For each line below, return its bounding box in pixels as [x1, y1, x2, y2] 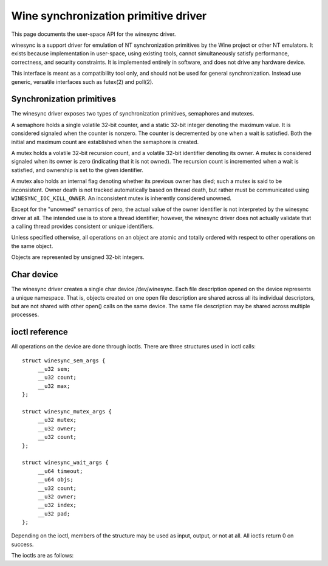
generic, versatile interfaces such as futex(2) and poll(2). [11, 78, 154, 85]
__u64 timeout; [38, 468, 83, 474]
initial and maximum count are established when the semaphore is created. [11, 138, 199, 145]
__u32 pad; [38, 510, 70, 517]
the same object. [11, 242, 53, 249]
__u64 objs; [38, 476, 73, 483]
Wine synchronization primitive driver [11, 9, 207, 22]
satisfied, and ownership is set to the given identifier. [11, 166, 144, 173]
